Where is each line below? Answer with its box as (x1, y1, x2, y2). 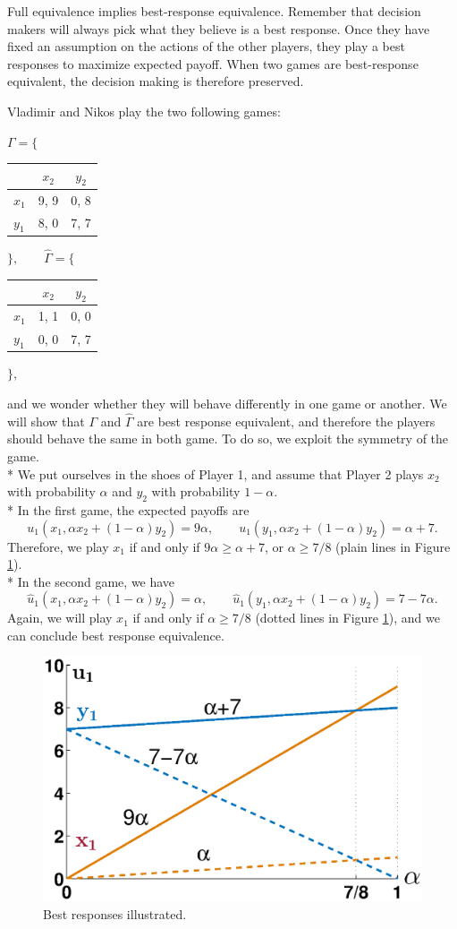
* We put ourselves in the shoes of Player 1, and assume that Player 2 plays (7, 464, 424, 483)
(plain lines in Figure (335, 537, 451, 555)
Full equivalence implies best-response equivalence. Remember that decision (7, 2, 421, 20)
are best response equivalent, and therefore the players (137, 411, 436, 430)
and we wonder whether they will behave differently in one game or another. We (7, 393, 447, 412)
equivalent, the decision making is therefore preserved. (7, 72, 304, 90)
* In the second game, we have (7, 572, 175, 590)
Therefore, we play (7, 537, 109, 555)
